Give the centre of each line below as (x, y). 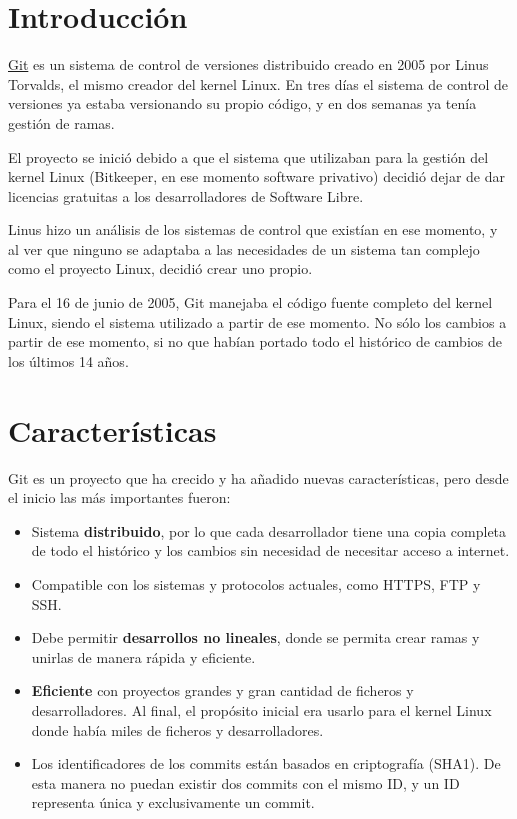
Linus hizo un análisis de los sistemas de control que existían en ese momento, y (253, 229)
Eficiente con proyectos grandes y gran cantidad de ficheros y (222, 690)
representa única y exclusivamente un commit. (173, 802)
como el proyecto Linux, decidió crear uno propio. (160, 268)
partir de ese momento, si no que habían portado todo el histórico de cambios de (255, 341)
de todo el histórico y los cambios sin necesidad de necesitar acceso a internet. (270, 550)
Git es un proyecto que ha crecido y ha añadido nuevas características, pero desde (258, 477)
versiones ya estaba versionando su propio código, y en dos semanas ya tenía (242, 103)
